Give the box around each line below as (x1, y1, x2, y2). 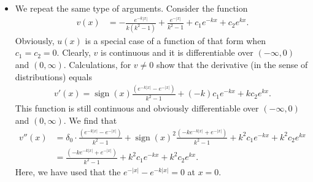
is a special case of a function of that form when (85, 34, 266, 47)
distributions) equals (15, 70, 92, 83)
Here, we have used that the (15, 165, 121, 178)
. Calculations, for (63, 58, 131, 70)
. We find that (63, 113, 117, 126)
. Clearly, (56, 46, 91, 59)
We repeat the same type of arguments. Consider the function (15, 2, 248, 14)
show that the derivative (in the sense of (156, 58, 308, 70)
